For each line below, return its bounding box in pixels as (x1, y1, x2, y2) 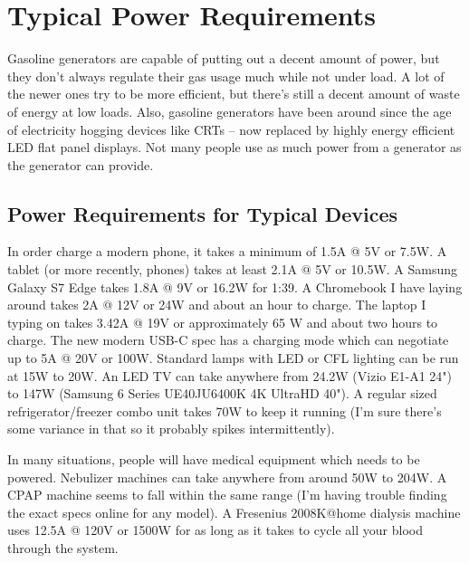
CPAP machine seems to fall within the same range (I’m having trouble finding (7, 485, 447, 504)
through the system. (7, 538, 119, 557)
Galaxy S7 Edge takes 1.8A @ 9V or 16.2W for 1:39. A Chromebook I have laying (7, 277, 463, 296)
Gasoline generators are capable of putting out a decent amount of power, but (7, 49, 440, 68)
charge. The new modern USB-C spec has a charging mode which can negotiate (7, 330, 449, 349)
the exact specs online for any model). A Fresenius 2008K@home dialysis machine (7, 502, 461, 521)
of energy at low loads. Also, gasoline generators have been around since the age (7, 101, 452, 120)
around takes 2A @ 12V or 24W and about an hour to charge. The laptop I (7, 295, 426, 314)
